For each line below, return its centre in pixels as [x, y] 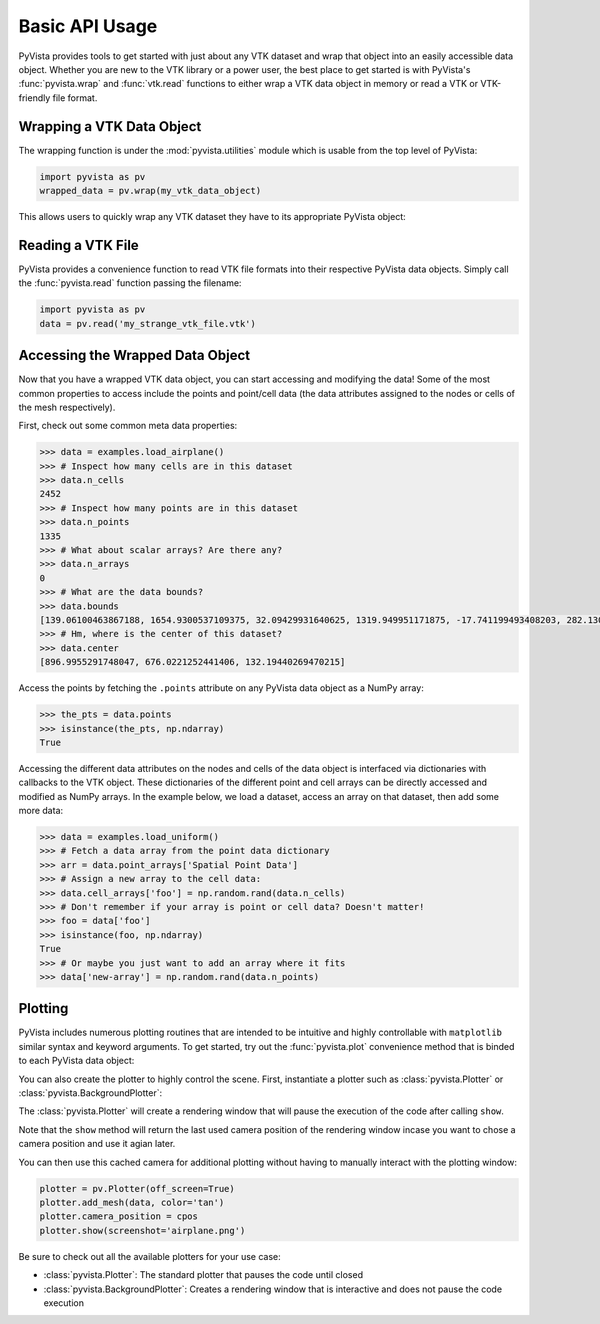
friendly [34, 97]
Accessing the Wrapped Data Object [134, 355]
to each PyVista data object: [76, 1061]
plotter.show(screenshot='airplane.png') [142, 1230]
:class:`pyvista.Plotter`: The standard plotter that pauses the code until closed [203, 1275]
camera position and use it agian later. [97, 1144]
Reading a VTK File [78, 245]
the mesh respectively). [67, 407]
